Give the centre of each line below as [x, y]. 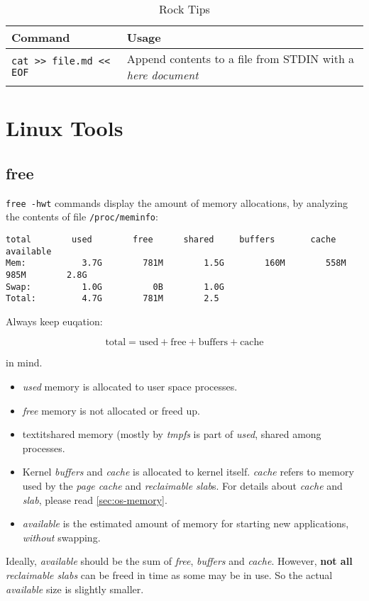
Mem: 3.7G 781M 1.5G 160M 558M [176, 263]
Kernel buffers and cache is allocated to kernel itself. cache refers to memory [188, 472]
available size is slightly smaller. [75, 589]
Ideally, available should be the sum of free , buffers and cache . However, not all [179, 561]
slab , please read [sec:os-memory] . [95, 499]
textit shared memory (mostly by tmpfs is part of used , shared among [172, 434]
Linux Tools [65, 128]
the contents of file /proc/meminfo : [82, 217]
